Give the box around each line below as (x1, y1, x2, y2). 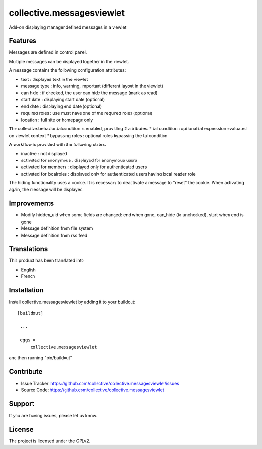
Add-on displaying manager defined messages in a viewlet (9, 24, 127, 30)
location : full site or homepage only (21, 117, 93, 123)
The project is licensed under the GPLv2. (9, 438, 91, 444)
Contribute (9, 368, 43, 376)
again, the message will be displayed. (9, 187, 84, 192)
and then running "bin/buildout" (9, 354, 72, 361)
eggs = (20, 337, 36, 343)
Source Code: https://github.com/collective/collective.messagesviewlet (21, 387, 164, 393)
